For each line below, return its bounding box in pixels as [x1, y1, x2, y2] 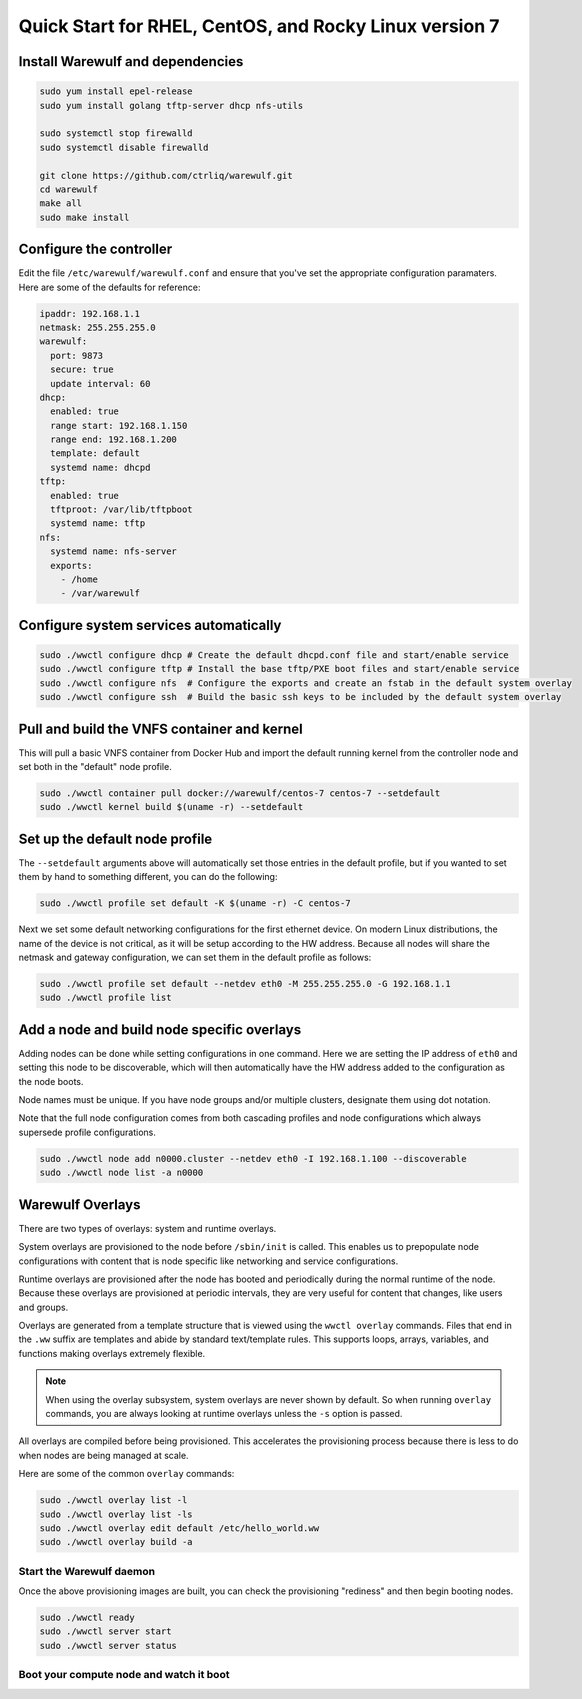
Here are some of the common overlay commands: [18, 1468, 235, 1480]
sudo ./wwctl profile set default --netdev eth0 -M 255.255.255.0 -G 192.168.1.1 [39, 978, 452, 990]
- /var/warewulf [60, 588, 140, 599]
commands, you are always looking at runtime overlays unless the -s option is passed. [45, 1408, 403, 1420]
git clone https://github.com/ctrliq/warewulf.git [39, 170, 294, 181]
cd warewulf [39, 183, 99, 195]
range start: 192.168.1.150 [50, 420, 188, 431]
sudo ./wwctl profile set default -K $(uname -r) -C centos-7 [39, 898, 351, 909]
